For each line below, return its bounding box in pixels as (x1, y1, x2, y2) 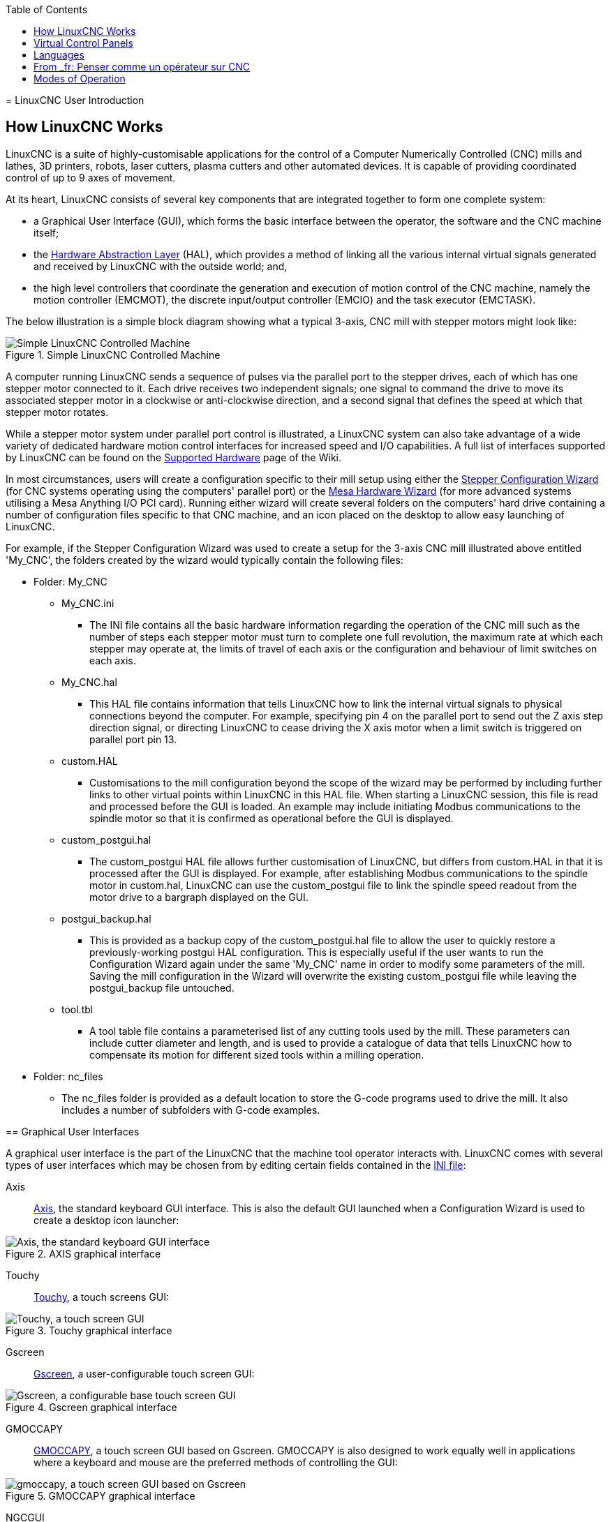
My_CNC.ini (61, 597, 114, 609)
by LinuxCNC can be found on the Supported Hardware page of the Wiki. (6, 451, 341, 463)
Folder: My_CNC (34, 575, 107, 588)
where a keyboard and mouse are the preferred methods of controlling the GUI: (34, 1456, 398, 1468)
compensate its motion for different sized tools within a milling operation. (89, 1048, 424, 1061)
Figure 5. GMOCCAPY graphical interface (6, 1489, 195, 1502)
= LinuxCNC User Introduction (6, 94, 144, 106)
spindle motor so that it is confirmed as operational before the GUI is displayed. (89, 812, 454, 824)
